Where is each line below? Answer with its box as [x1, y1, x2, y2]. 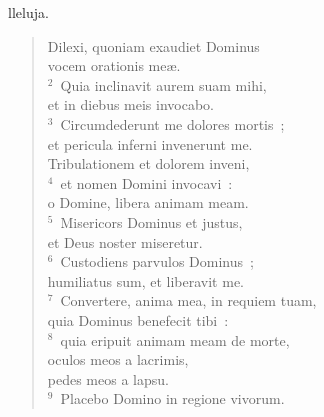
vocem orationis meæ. [47, 55, 181, 76]
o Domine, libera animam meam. [47, 192, 249, 213]
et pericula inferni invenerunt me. [47, 133, 253, 154]
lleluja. [8, 2, 49, 22]
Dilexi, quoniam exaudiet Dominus [47, 35, 260, 56]
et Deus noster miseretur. [47, 231, 203, 252]
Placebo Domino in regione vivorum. [60, 388, 285, 409]
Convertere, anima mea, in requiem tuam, [60, 290, 317, 311]
